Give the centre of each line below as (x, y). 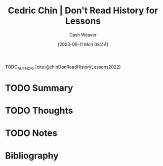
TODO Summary (39, 88)
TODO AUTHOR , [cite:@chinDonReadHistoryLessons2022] (63, 67)
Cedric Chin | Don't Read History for (83, 11)
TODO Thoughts (39, 111)
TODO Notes (31, 133)
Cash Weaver (83, 35)
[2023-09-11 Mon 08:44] (83, 44)
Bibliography (32, 156)
